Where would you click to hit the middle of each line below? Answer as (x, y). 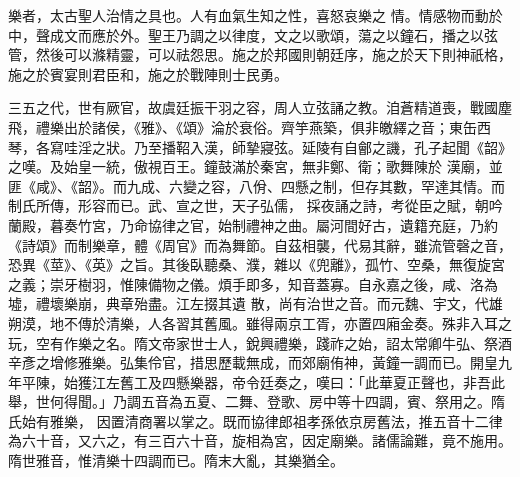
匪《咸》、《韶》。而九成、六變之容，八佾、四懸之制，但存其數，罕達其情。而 (256, 185)
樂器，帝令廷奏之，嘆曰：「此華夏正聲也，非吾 (340, 381)
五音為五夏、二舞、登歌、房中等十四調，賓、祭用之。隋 (322, 401)
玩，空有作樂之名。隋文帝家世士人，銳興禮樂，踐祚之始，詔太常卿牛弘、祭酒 (260, 342)
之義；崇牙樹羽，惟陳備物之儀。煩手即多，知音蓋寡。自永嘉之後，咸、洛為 (253, 283)
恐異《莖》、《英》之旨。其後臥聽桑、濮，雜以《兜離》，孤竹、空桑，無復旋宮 (256, 264)
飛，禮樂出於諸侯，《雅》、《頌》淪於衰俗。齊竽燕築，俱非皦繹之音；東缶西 (249, 126)
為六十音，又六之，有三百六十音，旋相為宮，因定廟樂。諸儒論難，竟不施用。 (260, 440)
